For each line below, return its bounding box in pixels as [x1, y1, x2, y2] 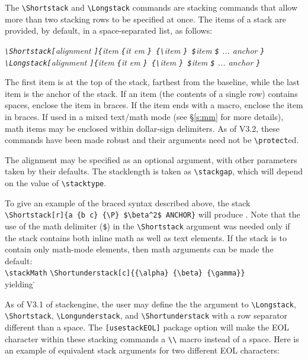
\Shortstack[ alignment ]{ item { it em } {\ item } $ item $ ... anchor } [5, 44, 265, 56]
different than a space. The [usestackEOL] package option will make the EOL [5, 320, 290, 333]
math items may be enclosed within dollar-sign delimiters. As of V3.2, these [5, 122, 280, 134]
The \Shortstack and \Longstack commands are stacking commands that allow [5, 1, 297, 13]
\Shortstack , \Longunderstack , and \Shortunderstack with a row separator [5, 309, 288, 322]
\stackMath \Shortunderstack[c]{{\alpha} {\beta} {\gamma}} [5, 269, 245, 278]
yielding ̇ [5, 278, 36, 290]
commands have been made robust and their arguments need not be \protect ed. [5, 134, 299, 146]
